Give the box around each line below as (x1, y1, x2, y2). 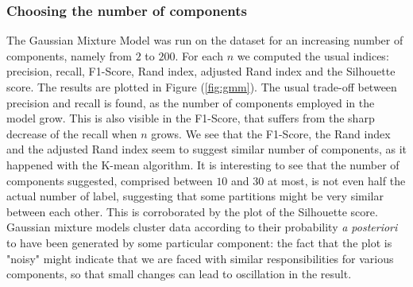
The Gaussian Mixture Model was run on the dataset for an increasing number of (6, 32, 403, 48)
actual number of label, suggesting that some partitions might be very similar (6, 188, 384, 204)
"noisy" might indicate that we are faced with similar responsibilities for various (6, 250, 394, 266)
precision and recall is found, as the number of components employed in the (6, 94, 375, 111)
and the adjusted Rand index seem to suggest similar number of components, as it (6, 141, 407, 157)
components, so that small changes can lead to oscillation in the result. (6, 266, 352, 282)
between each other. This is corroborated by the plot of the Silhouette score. (6, 203, 378, 219)
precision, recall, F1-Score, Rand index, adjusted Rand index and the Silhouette (6, 63, 396, 80)
